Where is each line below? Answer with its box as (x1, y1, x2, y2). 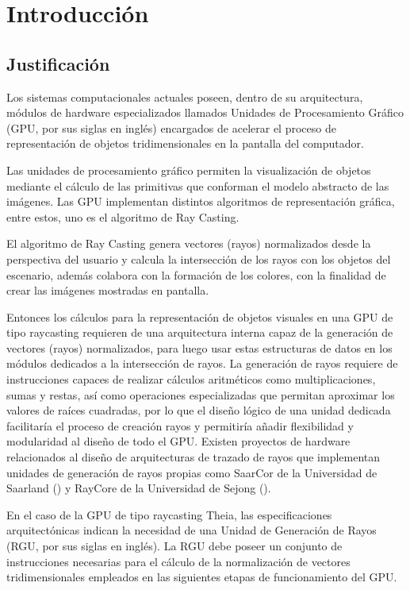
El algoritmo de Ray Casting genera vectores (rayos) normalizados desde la (6, 235, 371, 252)
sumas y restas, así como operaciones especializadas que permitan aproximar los (6, 386, 395, 403)
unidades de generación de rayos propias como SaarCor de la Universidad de (6, 464, 377, 480)
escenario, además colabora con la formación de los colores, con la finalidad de (6, 266, 386, 283)
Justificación (6, 51, 110, 75)
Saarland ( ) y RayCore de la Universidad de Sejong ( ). (6, 480, 271, 496)
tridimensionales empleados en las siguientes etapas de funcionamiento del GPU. (6, 569, 397, 585)
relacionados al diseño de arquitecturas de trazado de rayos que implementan (6, 449, 381, 465)
